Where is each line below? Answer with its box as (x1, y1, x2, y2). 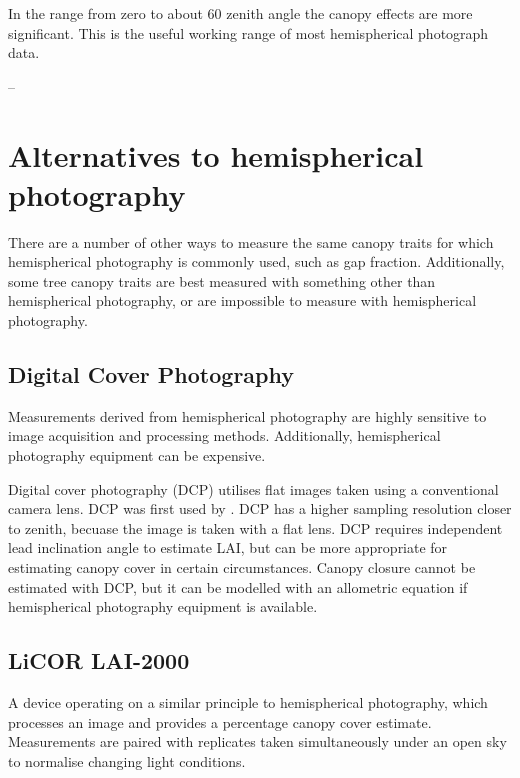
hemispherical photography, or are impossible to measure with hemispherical (8, 290, 477, 311)
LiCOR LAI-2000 (8, 645, 190, 676)
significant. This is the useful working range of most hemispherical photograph (8, 22, 489, 43)
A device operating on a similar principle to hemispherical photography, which (8, 692, 488, 712)
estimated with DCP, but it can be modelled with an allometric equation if (8, 576, 468, 597)
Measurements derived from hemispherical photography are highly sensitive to (8, 405, 487, 426)
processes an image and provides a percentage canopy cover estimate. (8, 711, 432, 732)
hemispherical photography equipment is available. (8, 596, 318, 617)
